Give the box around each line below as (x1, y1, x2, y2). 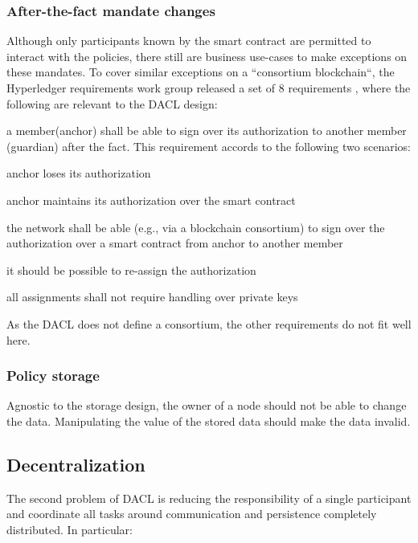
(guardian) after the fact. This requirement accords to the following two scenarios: (6, 137, 411, 154)
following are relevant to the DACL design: (6, 95, 218, 112)
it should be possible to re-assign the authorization (6, 261, 256, 278)
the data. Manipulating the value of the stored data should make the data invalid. (6, 412, 411, 429)
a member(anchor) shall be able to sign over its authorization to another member (6, 122, 407, 139)
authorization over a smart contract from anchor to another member (6, 235, 343, 251)
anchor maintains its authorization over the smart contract (6, 191, 296, 208)
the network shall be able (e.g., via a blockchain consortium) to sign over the (6, 218, 385, 235)
